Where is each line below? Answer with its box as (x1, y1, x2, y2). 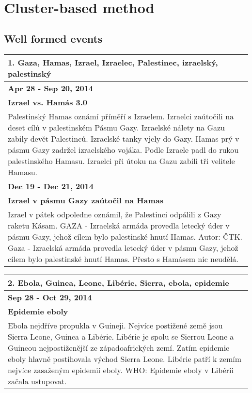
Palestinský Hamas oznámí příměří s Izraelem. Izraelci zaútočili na (8, 110, 234, 122)
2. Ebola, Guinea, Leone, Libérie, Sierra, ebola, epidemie (8, 277, 229, 288)
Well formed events (4, 31, 103, 46)
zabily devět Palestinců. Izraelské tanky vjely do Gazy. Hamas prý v (8, 132, 239, 144)
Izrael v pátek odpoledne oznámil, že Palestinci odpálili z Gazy (8, 208, 221, 220)
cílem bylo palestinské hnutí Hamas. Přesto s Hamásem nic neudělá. (8, 253, 238, 264)
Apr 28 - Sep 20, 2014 (8, 82, 94, 94)
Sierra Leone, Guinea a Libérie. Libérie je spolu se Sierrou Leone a (8, 330, 234, 342)
